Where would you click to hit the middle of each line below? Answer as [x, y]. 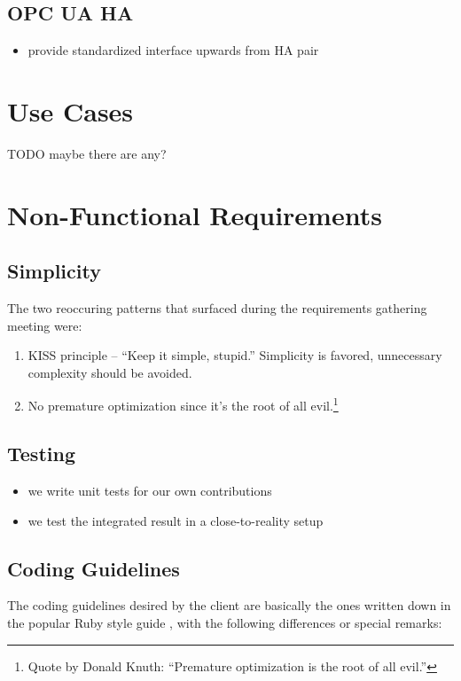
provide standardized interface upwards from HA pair [173, 50]
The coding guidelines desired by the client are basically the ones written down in [229, 605]
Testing [41, 454]
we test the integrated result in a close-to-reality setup [176, 520]
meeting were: [45, 325]
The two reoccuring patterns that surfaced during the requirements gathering [217, 308]
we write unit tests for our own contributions [150, 490]
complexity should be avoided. [110, 372]
